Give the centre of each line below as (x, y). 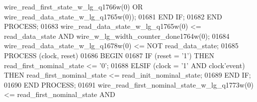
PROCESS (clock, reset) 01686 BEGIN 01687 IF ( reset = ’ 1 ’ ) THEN (109, 55)
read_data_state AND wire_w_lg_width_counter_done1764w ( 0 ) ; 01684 (117, 36)
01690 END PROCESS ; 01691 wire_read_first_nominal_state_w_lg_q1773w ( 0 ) (129, 84)
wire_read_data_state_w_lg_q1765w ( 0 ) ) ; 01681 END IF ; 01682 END (113, 16)
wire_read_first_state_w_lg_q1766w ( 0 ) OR (74, 6)
